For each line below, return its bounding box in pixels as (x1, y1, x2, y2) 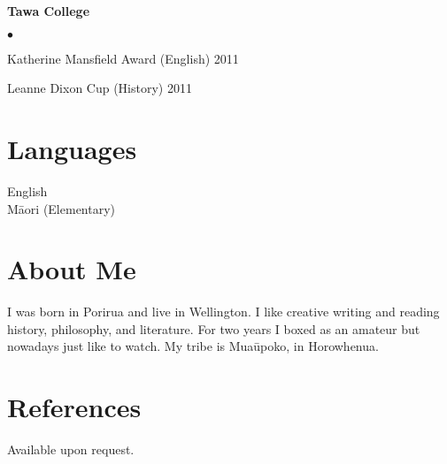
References (7, 389, 142, 425)
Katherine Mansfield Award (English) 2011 (7, 49, 239, 67)
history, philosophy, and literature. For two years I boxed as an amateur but (7, 319, 420, 338)
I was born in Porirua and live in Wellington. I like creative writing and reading (7, 302, 440, 321)
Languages (7, 130, 137, 166)
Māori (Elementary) (7, 199, 116, 217)
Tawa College (7, 2, 90, 19)
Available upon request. (7, 440, 135, 459)
